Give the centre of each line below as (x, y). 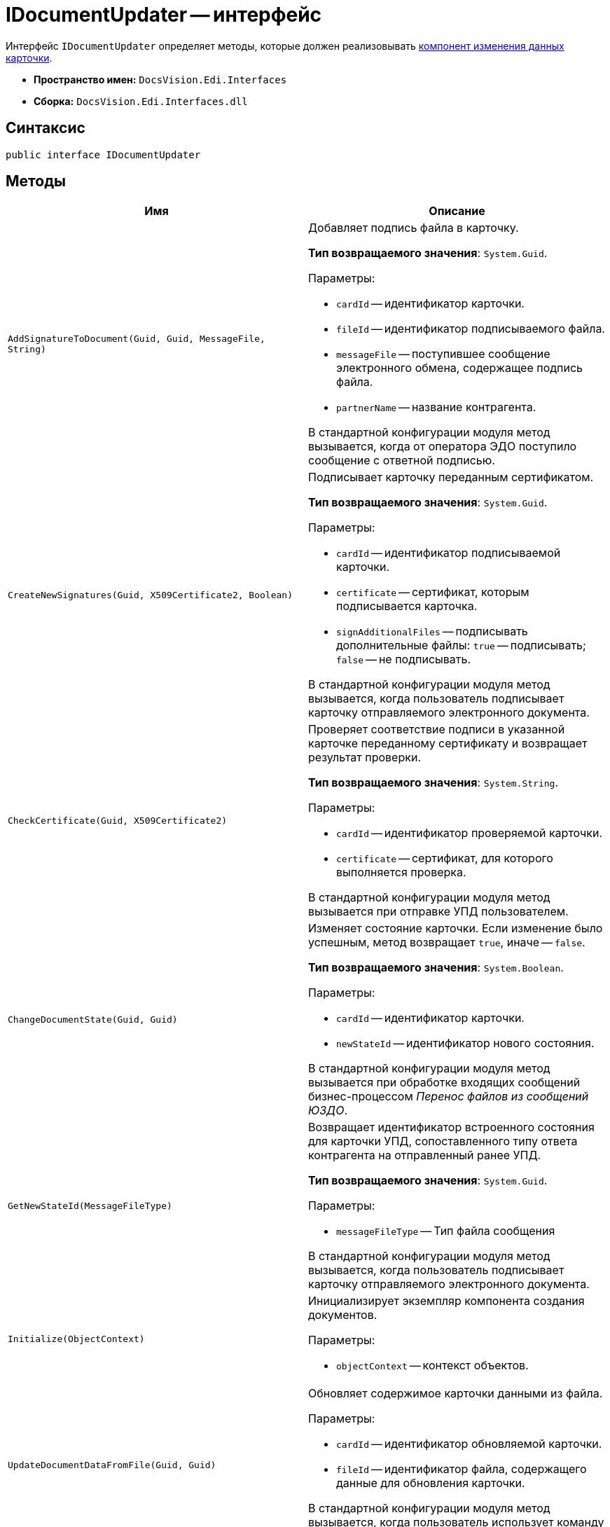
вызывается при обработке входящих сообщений (444, 1083)
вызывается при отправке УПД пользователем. (438, 912)
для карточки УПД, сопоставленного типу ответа (443, 1141)
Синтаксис (46, 128)
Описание (457, 211)
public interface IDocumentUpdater (103, 154)
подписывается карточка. (407, 606)
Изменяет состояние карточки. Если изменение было (456, 928)
